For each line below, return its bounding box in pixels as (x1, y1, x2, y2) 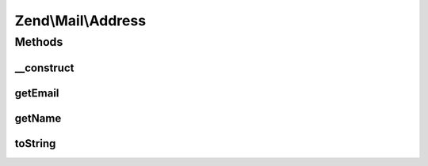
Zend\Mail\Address (14, 12, 147, 29)
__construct (14, 61, 75, 74)
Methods (14, 35, 63, 49)
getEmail (14, 86, 59, 100)
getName (14, 111, 62, 125)
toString (14, 137, 56, 150)
